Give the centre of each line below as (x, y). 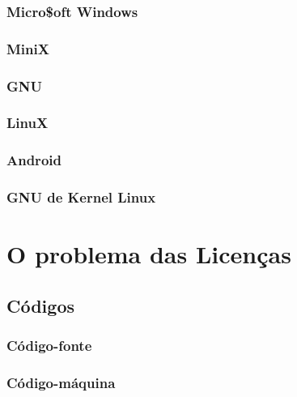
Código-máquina (61, 382)
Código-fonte (49, 346)
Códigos (40, 305)
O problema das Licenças (149, 254)
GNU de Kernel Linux (81, 197)
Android (34, 160)
